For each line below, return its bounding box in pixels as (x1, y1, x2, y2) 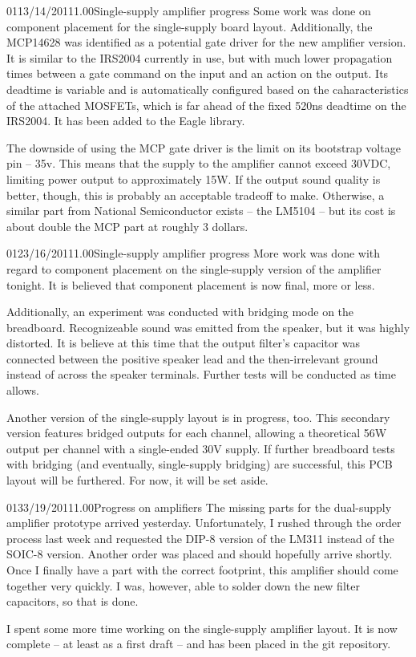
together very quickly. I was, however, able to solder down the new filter (6, 577, 360, 594)
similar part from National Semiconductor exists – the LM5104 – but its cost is (6, 202, 396, 219)
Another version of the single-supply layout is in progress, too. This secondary (6, 408, 390, 425)
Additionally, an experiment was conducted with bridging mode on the (6, 303, 354, 320)
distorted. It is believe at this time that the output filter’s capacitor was (6, 335, 361, 351)
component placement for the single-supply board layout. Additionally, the (6, 18, 373, 34)
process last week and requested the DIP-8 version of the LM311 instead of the (6, 529, 394, 546)
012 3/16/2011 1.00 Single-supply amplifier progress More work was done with (6, 245, 381, 262)
